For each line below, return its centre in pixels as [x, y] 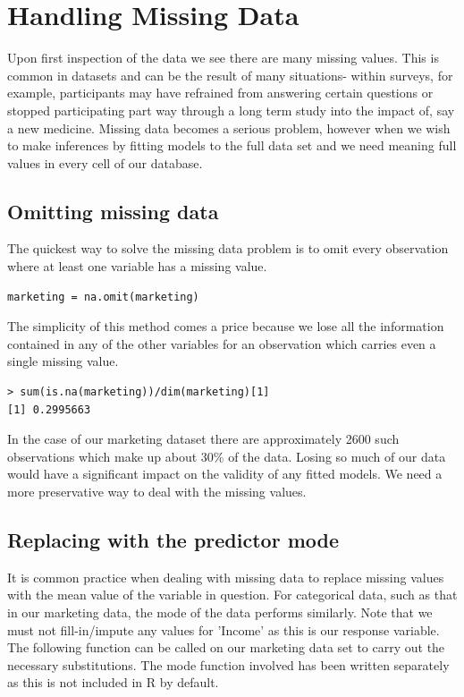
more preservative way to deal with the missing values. [157, 492]
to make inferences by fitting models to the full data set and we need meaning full [232, 145]
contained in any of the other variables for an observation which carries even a [222, 343]
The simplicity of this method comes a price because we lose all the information [226, 326]
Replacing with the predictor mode [173, 540]
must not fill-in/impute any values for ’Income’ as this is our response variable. [224, 629]
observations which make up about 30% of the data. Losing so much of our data [227, 456]
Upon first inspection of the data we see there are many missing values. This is [223, 58]
